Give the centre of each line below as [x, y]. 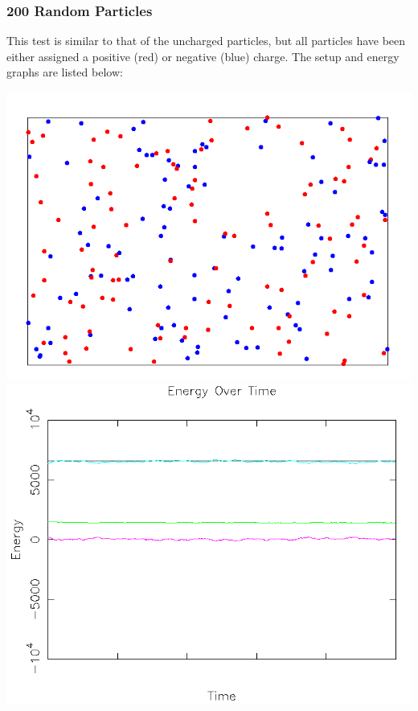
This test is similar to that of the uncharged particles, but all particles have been [206, 41]
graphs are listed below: [65, 72]
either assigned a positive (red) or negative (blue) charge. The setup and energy [203, 56]
